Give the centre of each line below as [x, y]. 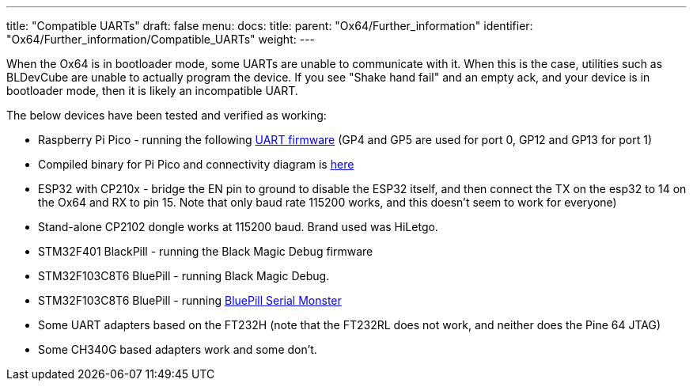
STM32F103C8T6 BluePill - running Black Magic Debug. [184, 276]
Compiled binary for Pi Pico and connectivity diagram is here [196, 164]
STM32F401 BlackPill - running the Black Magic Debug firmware [206, 251]
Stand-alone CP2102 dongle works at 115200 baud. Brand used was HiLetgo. [238, 227]
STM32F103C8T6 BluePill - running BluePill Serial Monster [190, 300]
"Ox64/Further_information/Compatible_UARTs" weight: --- [161, 39]
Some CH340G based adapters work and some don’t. [178, 349]
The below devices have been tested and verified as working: [167, 115]
